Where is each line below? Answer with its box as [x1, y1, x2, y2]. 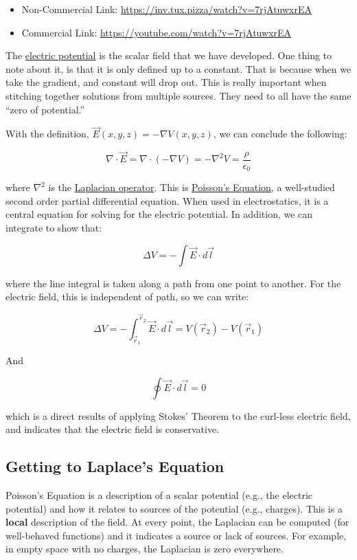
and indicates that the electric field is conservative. [5, 422, 220, 436]
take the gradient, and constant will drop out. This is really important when [5, 75, 327, 89]
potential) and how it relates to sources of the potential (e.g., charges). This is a [5, 501, 343, 515]
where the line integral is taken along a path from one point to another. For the [5, 276, 341, 290]
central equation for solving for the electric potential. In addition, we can [5, 207, 313, 221]
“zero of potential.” [5, 102, 85, 116]
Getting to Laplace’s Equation [5, 456, 224, 477]
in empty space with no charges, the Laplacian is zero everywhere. [5, 541, 284, 556]
